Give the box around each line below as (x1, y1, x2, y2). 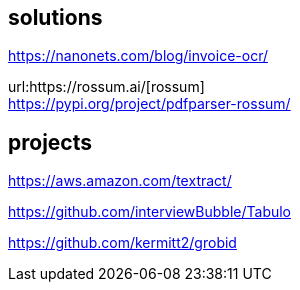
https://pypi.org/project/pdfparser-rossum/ (8, 95, 291, 113)
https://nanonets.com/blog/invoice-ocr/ (8, 47, 268, 65)
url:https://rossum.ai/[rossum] (8, 78, 205, 96)
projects (8, 129, 93, 155)
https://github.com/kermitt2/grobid (8, 234, 237, 252)
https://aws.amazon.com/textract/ (8, 172, 232, 190)
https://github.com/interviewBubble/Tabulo (8, 203, 292, 221)
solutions (8, 5, 103, 30)
